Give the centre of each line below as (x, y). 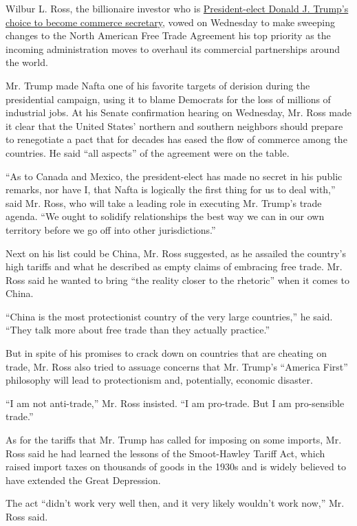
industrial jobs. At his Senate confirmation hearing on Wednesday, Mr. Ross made (178, 112)
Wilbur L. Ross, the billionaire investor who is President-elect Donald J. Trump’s (177, 8)
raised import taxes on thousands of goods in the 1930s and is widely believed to (176, 467)
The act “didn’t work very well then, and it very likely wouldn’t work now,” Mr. (175, 503)
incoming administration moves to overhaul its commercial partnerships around (173, 48)
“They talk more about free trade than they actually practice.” (138, 330)
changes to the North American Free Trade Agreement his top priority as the (168, 35)
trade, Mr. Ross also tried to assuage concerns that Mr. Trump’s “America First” (177, 366)
